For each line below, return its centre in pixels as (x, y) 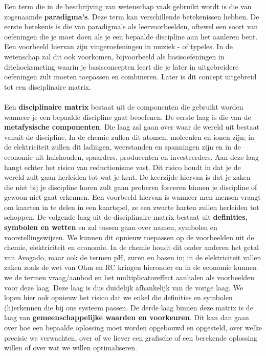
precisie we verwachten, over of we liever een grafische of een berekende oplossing (131, 337)
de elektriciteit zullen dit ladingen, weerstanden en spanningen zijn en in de (123, 147)
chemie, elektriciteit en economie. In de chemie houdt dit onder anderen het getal (131, 247)
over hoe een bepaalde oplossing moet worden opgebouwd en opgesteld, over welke (133, 327)
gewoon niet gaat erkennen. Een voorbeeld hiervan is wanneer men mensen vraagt (132, 197)
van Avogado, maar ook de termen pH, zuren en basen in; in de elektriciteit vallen (133, 257)
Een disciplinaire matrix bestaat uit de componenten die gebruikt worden (124, 106)
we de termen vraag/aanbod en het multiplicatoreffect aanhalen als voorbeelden (129, 277)
